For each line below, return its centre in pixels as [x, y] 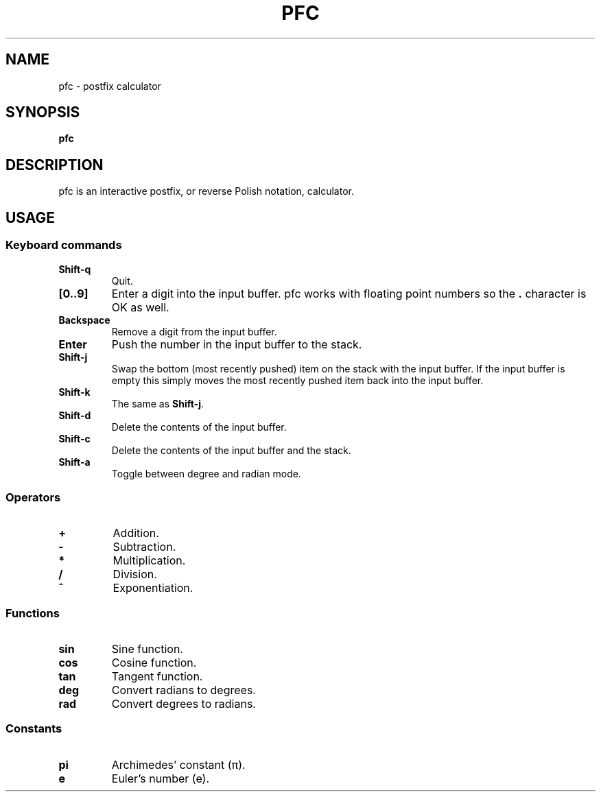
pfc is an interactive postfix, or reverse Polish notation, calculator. [206, 191]
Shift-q [75, 269]
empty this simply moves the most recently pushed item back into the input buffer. [297, 380]
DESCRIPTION [55, 165]
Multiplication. [149, 561]
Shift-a [74, 462]
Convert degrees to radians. [184, 704]
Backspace [84, 320]
